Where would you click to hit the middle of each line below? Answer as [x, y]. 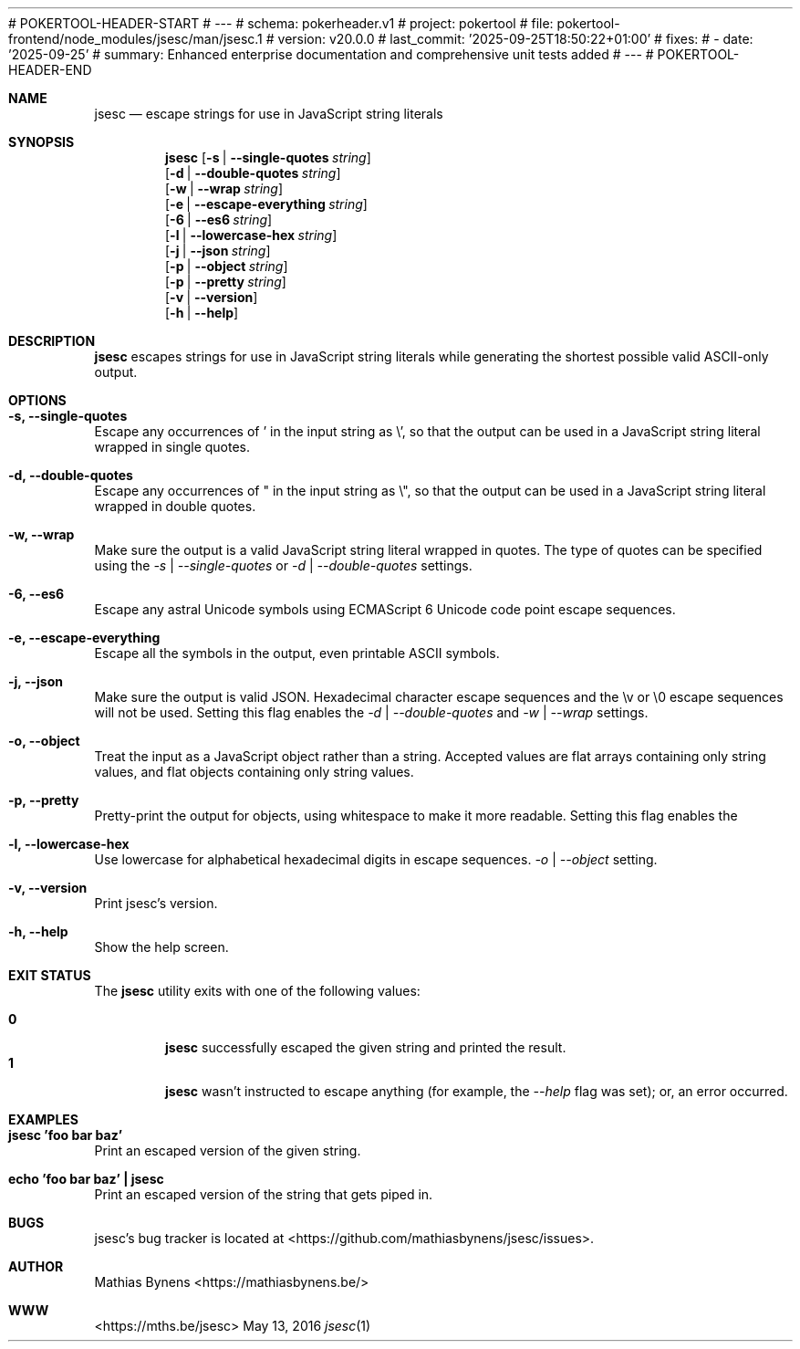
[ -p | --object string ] [227, 266]
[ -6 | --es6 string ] [219, 220]
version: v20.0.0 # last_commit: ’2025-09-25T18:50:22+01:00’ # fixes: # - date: [515, 39]
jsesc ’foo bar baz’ [66, 1135]
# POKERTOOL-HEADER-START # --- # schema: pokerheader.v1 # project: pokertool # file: [281, 23]
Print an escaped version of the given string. [228, 1150]
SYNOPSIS [42, 142]
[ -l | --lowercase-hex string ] [251, 235]
